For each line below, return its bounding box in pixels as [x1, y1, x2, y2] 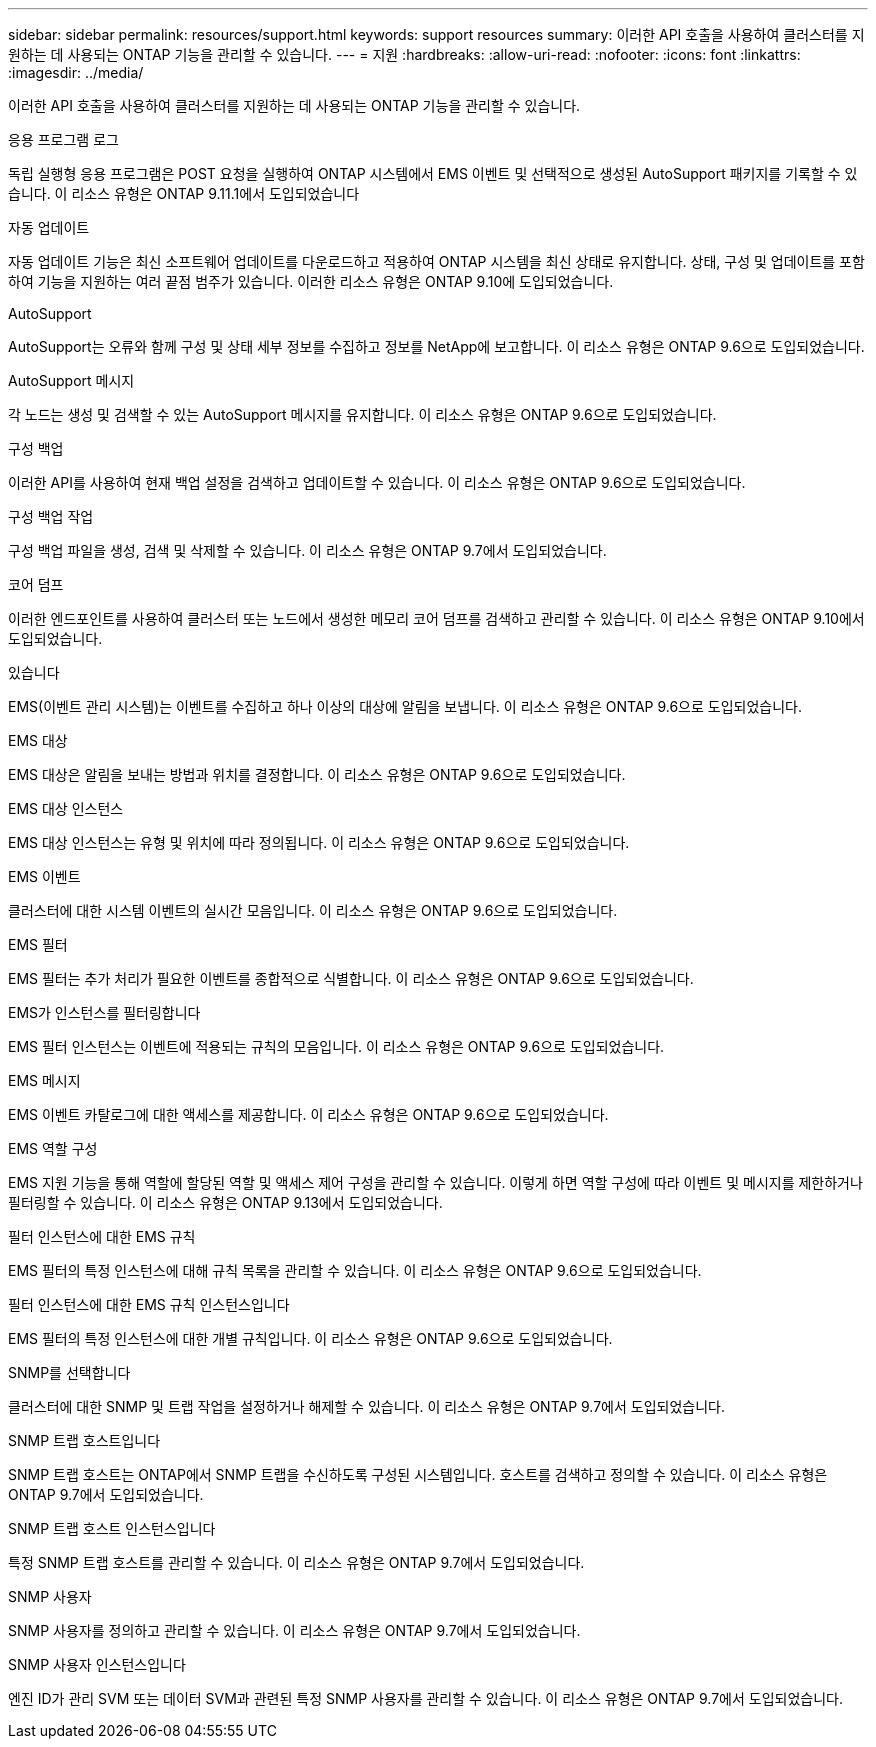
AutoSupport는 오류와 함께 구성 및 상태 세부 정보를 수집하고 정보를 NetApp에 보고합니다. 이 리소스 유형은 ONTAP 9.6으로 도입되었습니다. [8, 338, 865, 355]
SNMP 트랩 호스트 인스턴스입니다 [8, 1520, 216, 1537]
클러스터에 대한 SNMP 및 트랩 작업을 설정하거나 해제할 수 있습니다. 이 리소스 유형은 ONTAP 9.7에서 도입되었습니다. [8, 1398, 725, 1415]
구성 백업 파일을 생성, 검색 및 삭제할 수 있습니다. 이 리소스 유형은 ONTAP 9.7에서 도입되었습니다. [8, 542, 607, 559]
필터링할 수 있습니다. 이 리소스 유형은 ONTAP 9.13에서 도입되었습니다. [8, 1194, 443, 1211]
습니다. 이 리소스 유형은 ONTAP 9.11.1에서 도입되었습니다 [8, 185, 360, 202]
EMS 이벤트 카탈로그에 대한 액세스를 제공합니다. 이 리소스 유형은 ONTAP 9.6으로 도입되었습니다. [8, 1106, 609, 1123]
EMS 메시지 [8, 1072, 81, 1089]
